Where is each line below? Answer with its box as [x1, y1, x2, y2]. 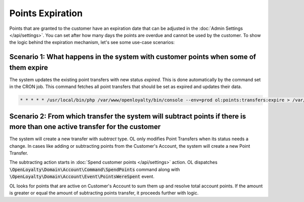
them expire [9, 63, 48, 72]
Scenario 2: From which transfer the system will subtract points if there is [9, 112, 246, 120]
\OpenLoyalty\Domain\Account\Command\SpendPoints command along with [9, 166, 180, 172]
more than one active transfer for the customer [9, 123, 161, 131]
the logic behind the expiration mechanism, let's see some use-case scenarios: [9, 39, 175, 46]
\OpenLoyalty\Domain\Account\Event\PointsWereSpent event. [9, 174, 155, 180]
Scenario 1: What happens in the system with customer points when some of [9, 53, 256, 61]
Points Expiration [9, 8, 83, 19]
